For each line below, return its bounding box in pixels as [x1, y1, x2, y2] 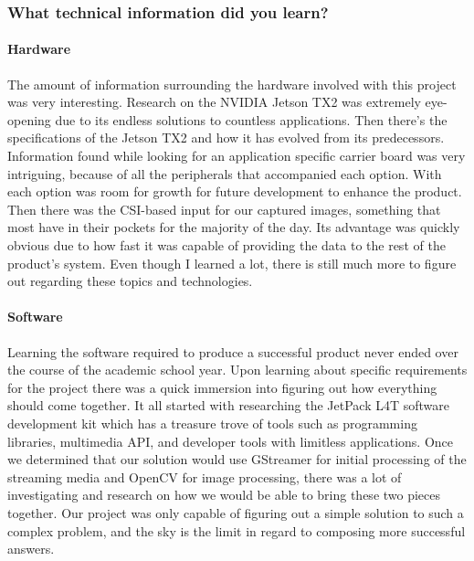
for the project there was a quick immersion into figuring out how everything [7, 377, 437, 397]
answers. [7, 539, 55, 558]
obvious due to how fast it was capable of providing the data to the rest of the [7, 235, 446, 254]
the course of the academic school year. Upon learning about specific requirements [7, 360, 468, 379]
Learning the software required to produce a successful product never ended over [7, 342, 458, 361]
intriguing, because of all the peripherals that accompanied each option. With [7, 164, 442, 183]
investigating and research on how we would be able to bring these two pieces [7, 485, 441, 504]
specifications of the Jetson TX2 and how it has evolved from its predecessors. [7, 128, 445, 147]
